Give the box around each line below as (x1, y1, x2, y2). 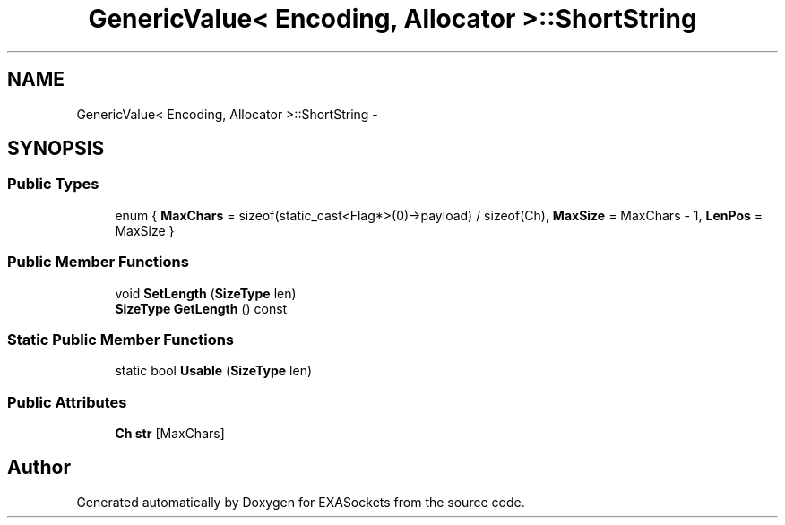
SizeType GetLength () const (115, 300, 288, 316)
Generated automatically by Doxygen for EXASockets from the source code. (76, 494, 525, 510)
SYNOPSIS (7, 137, 105, 160)
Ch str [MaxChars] (115, 426, 225, 442)
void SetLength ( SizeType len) (115, 285, 297, 301)
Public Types (7, 175, 99, 194)
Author (7, 456, 71, 479)
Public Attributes (7, 392, 127, 411)
